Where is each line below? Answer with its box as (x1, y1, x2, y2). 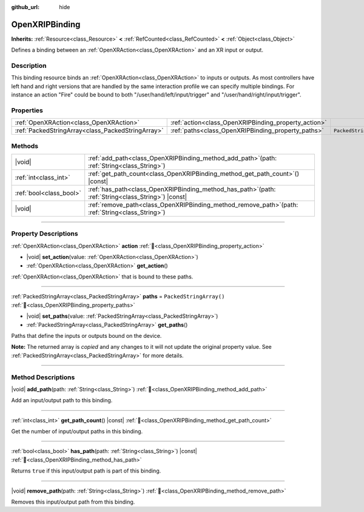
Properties (11, 106, 44, 115)
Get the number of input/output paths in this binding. (11, 428, 143, 435)
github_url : (11, 4, 39, 10)
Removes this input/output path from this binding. (11, 498, 135, 506)
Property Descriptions (11, 229, 78, 238)
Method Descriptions (11, 373, 75, 382)
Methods (11, 141, 39, 150)
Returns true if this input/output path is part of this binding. (11, 467, 161, 474)
